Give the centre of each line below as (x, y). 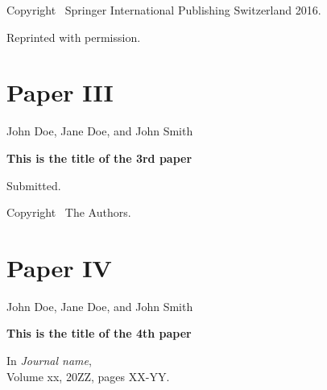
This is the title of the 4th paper (99, 333)
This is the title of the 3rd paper (99, 158)
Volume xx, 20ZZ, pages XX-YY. (88, 376)
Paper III (60, 92)
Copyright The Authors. (69, 212)
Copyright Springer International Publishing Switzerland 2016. (164, 10)
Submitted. (34, 185)
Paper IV (59, 267)
